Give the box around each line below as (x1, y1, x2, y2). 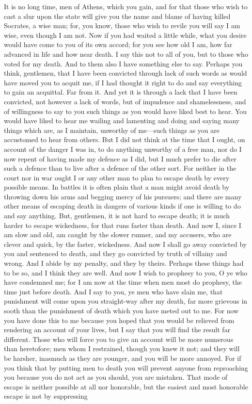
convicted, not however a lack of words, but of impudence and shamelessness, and (4, 96, 246, 106)
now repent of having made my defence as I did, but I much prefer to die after (4, 153, 236, 163)
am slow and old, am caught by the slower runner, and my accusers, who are (4, 229, 232, 240)
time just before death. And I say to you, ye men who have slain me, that (4, 286, 223, 296)
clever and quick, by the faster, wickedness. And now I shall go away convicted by (4, 239, 247, 249)
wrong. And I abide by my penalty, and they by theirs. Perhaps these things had (4, 258, 244, 268)
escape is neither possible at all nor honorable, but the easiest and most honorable (4, 381, 248, 391)
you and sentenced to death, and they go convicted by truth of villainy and (4, 248, 227, 259)
